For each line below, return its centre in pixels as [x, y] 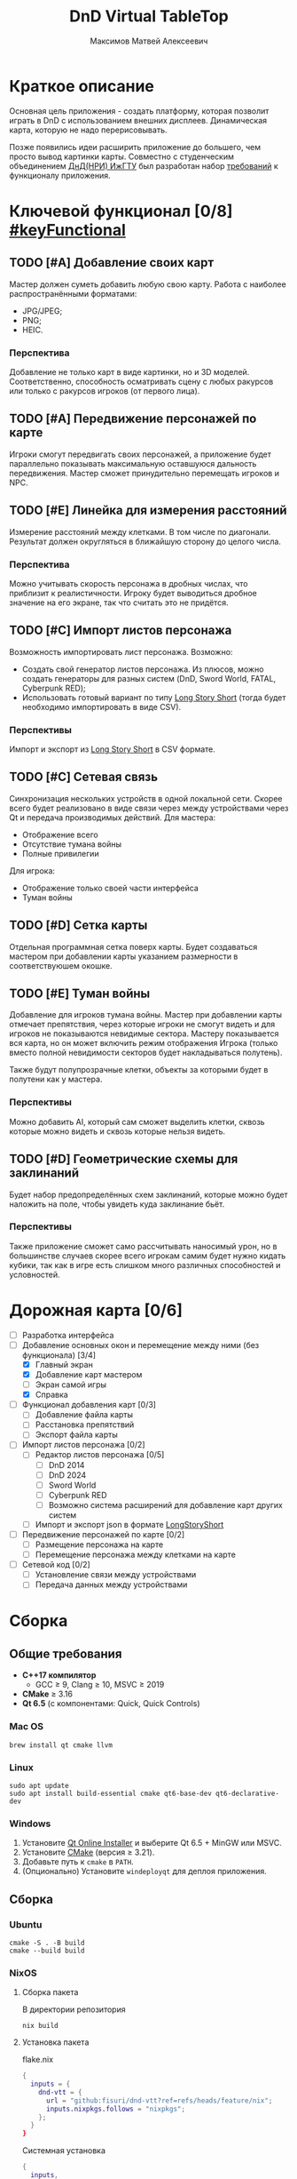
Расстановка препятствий [85, 1425]
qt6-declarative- [247, 1793]
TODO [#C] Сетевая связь [83, 777]
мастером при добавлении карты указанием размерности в [124, 956]
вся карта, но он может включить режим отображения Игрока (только [144, 1043]
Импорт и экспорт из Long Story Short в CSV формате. [112, 749]
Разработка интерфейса [68, 1335]
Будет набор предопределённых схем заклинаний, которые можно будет [148, 1194]
